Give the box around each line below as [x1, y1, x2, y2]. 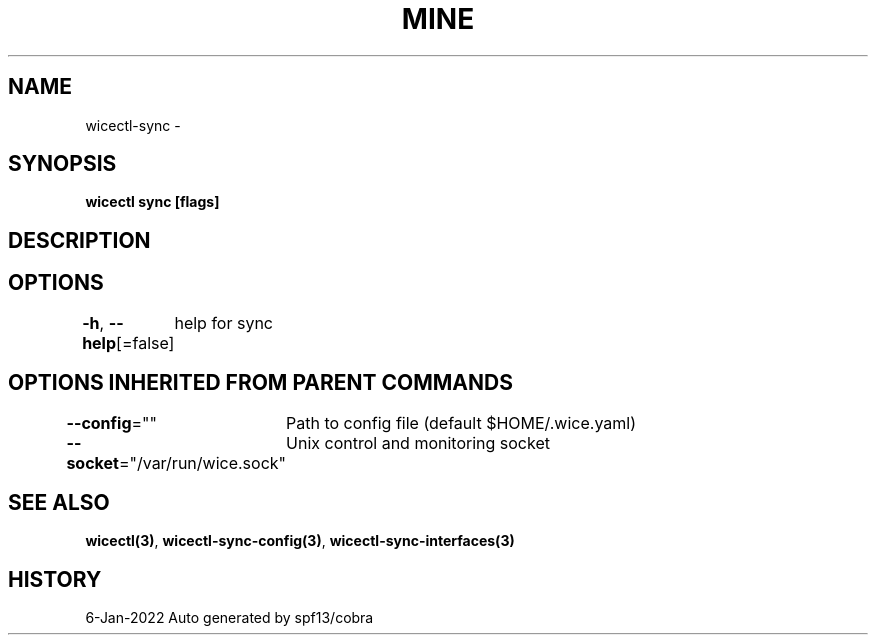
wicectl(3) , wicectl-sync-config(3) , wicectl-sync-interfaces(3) [85, 532, 515, 550]
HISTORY [8, 566, 102, 592]
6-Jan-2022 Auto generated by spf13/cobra [85, 609, 374, 627]
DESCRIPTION [8, 227, 151, 253]
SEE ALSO [8, 489, 110, 515]
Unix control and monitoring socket [286, 432, 550, 453]
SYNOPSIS [8, 151, 117, 177]
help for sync [174, 312, 273, 333]
